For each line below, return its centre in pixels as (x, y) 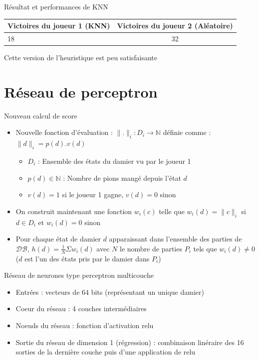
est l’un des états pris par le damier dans (87, 258)
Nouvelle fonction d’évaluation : (64, 132)
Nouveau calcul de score (41, 115)
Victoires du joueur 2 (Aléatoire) (175, 26)
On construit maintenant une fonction (74, 211)
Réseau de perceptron (81, 91)
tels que (205, 248)
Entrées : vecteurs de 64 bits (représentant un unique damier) (110, 292)
